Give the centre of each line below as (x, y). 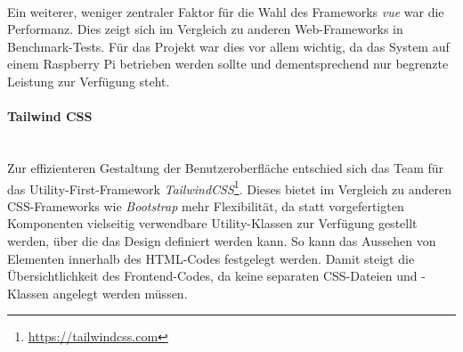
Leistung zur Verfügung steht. (89, 81)
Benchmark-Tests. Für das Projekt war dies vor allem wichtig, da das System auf (228, 46)
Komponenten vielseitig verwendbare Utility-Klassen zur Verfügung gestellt (212, 223)
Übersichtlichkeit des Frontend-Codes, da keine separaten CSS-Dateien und (212, 276)
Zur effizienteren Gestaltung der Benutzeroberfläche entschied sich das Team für (226, 167)
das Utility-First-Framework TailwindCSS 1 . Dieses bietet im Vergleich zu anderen (230, 187)
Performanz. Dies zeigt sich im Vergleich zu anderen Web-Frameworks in (205, 29)
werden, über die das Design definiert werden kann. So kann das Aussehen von (222, 240)
